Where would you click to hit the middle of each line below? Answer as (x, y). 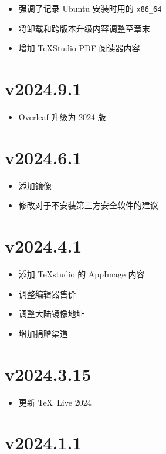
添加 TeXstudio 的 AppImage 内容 (82, 274)
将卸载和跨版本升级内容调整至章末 (84, 28)
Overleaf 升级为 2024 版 (62, 116)
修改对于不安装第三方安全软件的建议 (88, 205)
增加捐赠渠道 (43, 333)
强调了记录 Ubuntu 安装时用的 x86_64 (90, 8)
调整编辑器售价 (47, 294)
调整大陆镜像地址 (51, 314)
